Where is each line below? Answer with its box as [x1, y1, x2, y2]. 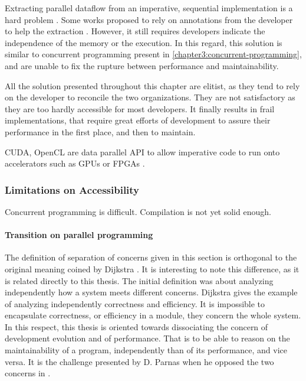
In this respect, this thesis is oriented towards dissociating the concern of [5, 320, 268, 333]
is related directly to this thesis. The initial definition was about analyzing [5, 274, 274, 286]
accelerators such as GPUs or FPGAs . [5, 157, 145, 170]
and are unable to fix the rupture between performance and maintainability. [5, 59, 279, 71]
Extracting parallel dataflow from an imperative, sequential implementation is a [5, 2, 293, 14]
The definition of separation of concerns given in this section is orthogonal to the [5, 251, 297, 263]
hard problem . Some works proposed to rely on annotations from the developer [5, 13, 293, 25]
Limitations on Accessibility [5, 182, 140, 197]
